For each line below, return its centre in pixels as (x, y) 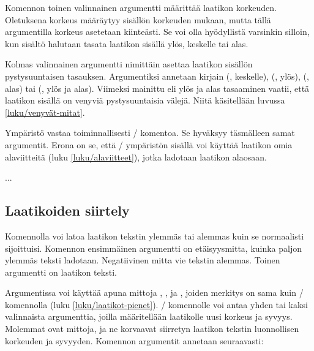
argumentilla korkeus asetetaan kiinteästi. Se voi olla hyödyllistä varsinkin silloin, (157, 32)
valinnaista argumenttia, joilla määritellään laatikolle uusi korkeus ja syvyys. (149, 316)
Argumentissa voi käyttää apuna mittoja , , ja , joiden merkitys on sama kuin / (154, 292)
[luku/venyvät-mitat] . (45, 112)
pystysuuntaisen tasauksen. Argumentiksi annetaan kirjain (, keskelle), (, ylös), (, (157, 76)
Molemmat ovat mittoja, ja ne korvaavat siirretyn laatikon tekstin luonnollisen (152, 329)
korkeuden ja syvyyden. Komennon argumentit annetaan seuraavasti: (134, 340)
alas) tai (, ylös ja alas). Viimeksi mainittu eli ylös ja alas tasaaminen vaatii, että (157, 88)
